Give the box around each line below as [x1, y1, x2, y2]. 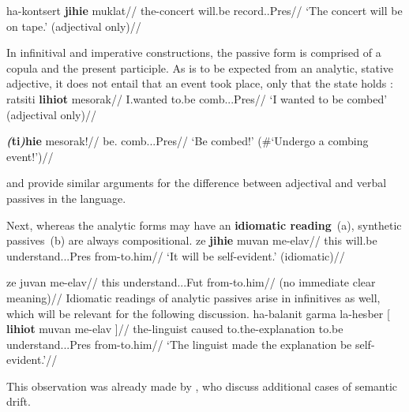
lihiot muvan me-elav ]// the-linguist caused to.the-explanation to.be [6, 320, 343, 337]
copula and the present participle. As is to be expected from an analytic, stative [6, 59, 394, 76]
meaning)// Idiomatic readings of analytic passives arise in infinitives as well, [6, 289, 381, 305]
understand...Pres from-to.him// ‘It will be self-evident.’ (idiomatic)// [6, 247, 345, 264]
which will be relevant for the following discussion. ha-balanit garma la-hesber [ [6, 305, 390, 321]
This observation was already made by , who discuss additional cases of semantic [6, 377, 398, 394]
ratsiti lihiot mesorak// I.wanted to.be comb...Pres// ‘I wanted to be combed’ [6, 90, 388, 107]
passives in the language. [6, 189, 126, 206]
